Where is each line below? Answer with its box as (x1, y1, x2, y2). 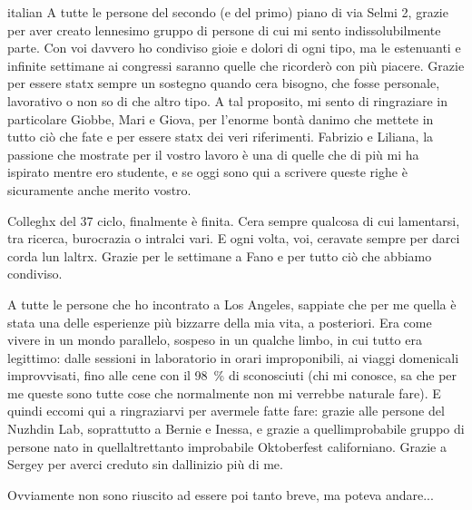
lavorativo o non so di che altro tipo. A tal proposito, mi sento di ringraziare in (7, 91, 448, 110)
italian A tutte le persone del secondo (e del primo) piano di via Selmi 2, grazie (7, 3, 448, 21)
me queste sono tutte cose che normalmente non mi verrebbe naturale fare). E (7, 383, 441, 402)
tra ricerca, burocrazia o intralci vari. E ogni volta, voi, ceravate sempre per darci (7, 229, 460, 248)
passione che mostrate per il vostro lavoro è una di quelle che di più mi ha (7, 144, 419, 163)
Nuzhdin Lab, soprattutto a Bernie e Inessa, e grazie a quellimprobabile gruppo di (7, 419, 465, 438)
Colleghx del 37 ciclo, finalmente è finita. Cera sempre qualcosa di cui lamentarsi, (7, 211, 460, 230)
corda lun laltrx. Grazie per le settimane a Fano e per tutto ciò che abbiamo (7, 246, 432, 265)
